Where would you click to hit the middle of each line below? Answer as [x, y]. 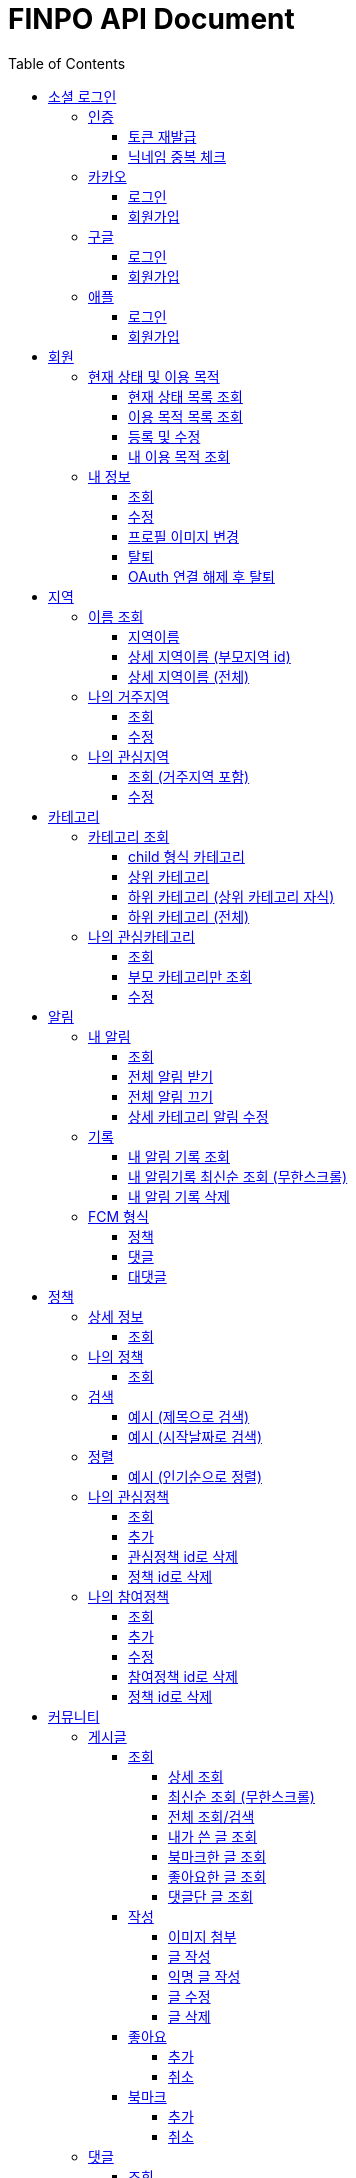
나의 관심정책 [129, 1496]
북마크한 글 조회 [217, 1856]
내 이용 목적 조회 [179, 456]
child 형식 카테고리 [186, 856]
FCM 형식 [118, 1216]
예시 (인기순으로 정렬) [195, 1476]
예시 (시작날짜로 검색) [195, 1436]
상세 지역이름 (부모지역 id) [209, 656]
